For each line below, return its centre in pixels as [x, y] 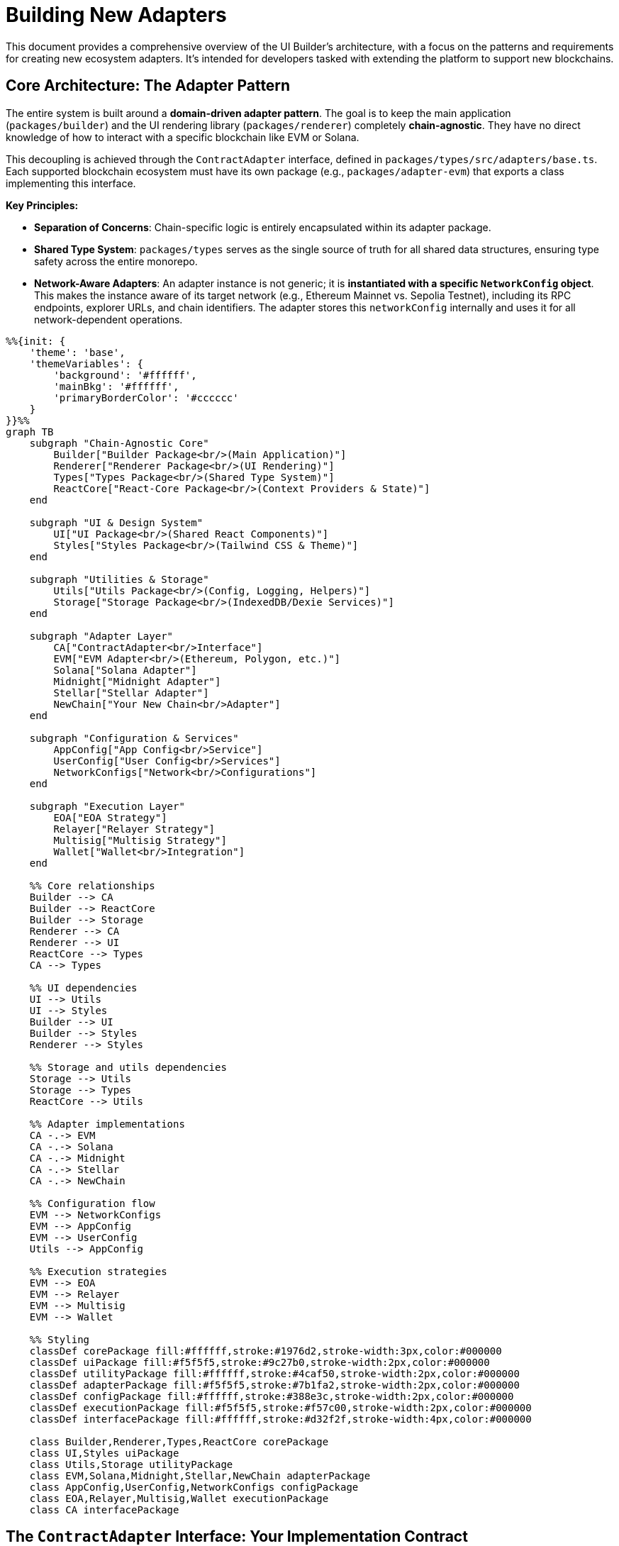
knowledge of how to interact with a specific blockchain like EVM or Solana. [183, 137]
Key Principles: [42, 205]
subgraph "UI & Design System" [116, 522]
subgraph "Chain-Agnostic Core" [119, 443]
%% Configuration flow [92, 1203]
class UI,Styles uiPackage [104, 1453]
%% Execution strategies [98, 1271]
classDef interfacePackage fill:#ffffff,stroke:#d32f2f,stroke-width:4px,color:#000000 [280, 1419]
